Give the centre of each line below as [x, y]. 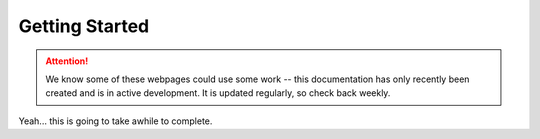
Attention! [67, 61]
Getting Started [84, 26]
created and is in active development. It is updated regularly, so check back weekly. [218, 93]
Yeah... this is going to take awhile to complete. [115, 121]
